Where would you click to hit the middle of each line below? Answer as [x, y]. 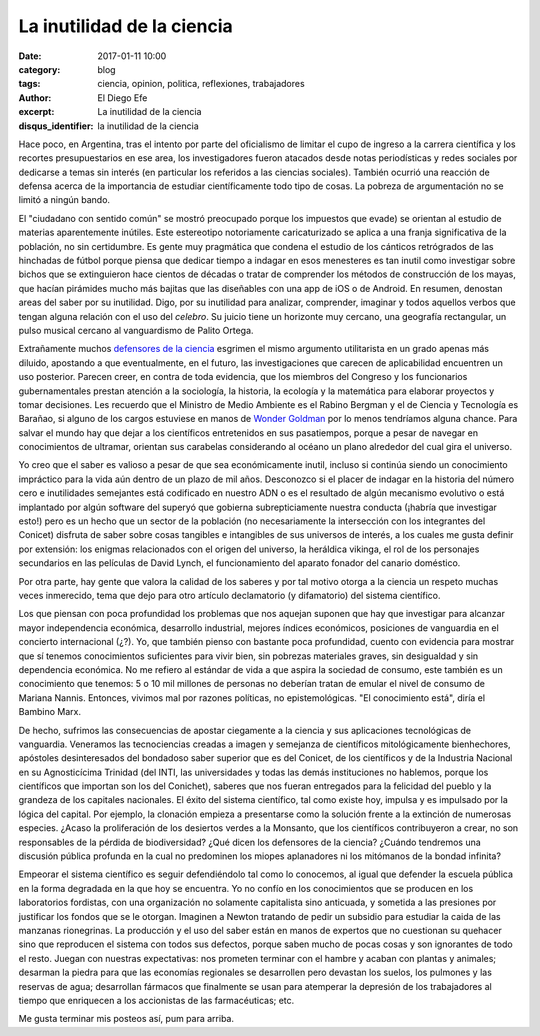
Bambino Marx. [50, 712]
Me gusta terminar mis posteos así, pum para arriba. [126, 1019]
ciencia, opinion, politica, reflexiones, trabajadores [201, 84]
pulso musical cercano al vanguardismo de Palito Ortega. [136, 330]
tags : [29, 84]
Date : [30, 56]
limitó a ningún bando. [64, 200]
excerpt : [36, 112]
